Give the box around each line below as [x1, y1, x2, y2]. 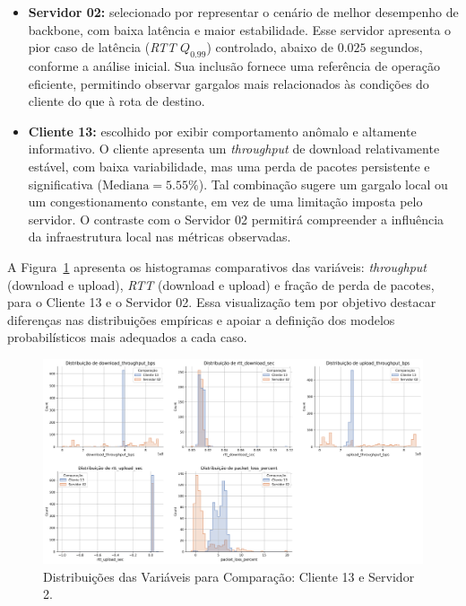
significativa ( [28, 174, 102, 193]
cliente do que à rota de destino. [28, 92, 205, 110]
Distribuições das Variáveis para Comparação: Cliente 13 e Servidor [43, 566, 415, 585]
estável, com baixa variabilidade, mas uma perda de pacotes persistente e [28, 156, 430, 175]
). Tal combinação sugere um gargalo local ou [198, 174, 448, 193]
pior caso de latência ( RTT [28, 38, 177, 57]
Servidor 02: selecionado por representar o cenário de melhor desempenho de [28, 3, 459, 21]
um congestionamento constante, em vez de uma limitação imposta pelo [28, 192, 423, 211]
